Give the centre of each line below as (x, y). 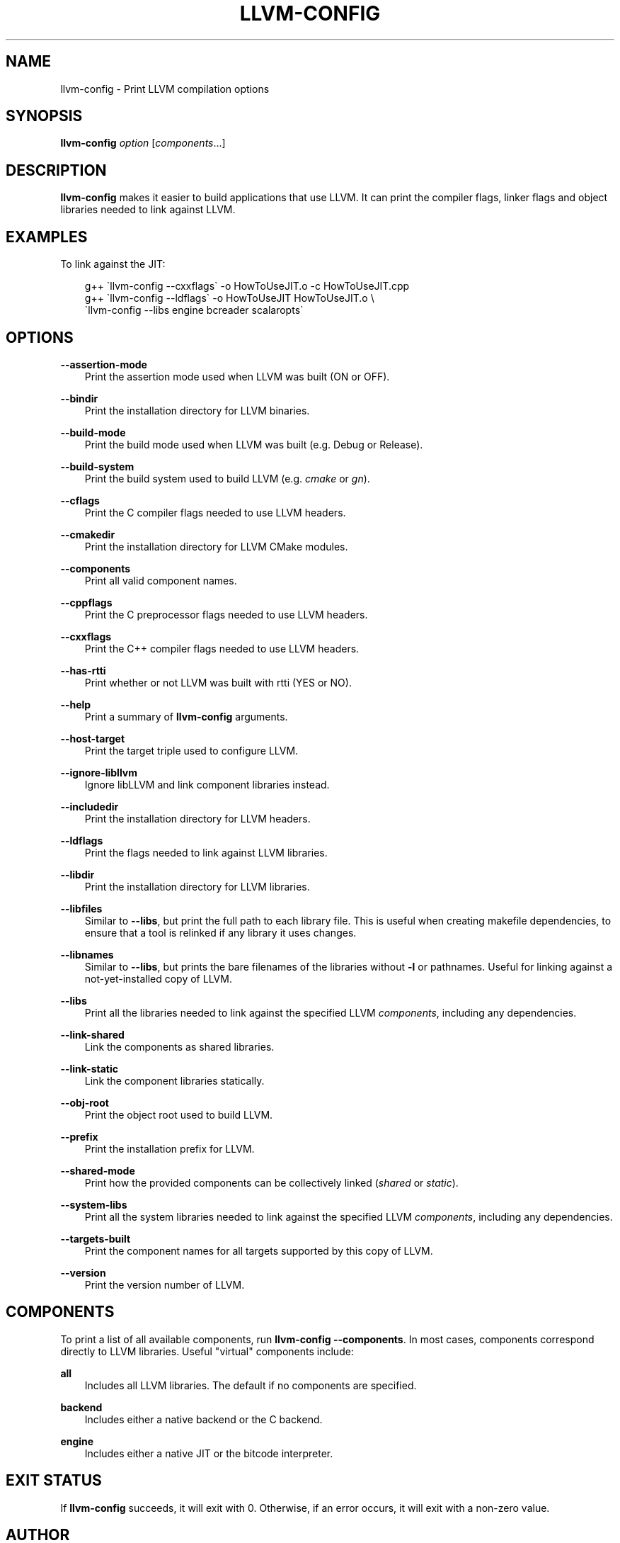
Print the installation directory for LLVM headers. (197, 818)
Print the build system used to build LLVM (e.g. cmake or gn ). (227, 478)
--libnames (87, 954)
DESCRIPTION (56, 170)
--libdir (77, 874)
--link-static (89, 1068)
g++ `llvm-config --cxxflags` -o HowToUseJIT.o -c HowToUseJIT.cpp (247, 286)
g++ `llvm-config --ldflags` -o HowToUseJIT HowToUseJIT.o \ (229, 298)
